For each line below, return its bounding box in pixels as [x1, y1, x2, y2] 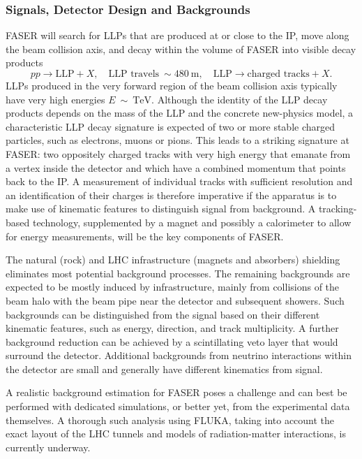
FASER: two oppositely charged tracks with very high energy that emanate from [6, 146, 351, 161]
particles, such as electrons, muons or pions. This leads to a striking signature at [6, 133, 349, 147]
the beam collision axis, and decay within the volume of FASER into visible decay [6, 41, 356, 56]
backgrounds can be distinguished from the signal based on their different [6, 307, 320, 321]
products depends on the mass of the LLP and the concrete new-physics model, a [6, 105, 354, 120]
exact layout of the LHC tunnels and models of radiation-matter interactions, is [6, 426, 346, 441]
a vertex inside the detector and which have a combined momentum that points [6, 160, 346, 175]
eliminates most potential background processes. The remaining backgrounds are [6, 265, 350, 280]
